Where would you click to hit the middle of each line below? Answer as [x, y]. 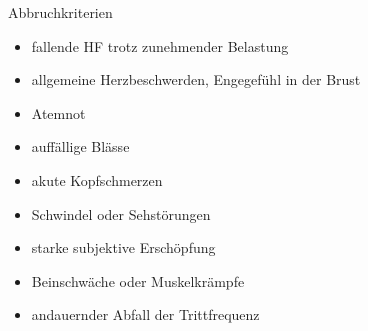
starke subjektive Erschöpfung [123, 247]
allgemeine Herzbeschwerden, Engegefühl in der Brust [196, 79]
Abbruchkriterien [60, 12]
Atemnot [58, 112]
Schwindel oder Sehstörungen [121, 213]
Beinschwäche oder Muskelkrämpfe [138, 280]
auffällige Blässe [80, 146]
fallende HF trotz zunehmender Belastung [160, 45]
